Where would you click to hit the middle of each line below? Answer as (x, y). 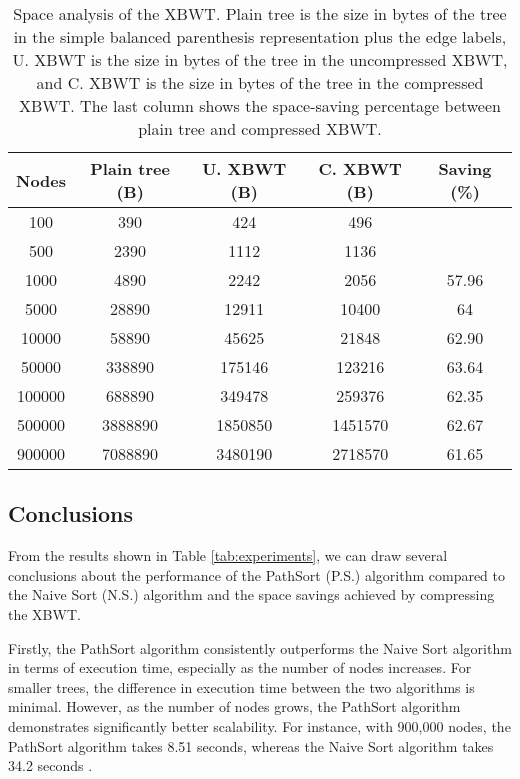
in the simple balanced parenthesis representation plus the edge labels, (260, 36)
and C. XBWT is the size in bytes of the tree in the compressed (260, 82)
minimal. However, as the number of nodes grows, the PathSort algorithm (234, 706)
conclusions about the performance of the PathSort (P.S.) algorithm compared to (257, 574)
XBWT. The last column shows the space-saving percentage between (260, 105)
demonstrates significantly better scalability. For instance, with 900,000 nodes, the (259, 725)
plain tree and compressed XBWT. (260, 128)
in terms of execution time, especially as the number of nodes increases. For (240, 667)
